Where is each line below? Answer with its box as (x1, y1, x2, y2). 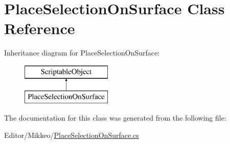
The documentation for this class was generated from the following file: (4, 112, 226, 123)
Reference (4, 18, 75, 39)
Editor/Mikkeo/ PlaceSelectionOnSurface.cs (4, 129, 139, 140)
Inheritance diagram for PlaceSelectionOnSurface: (4, 47, 160, 58)
